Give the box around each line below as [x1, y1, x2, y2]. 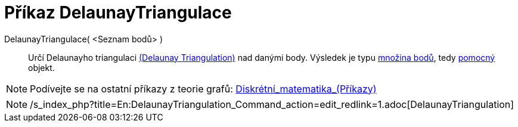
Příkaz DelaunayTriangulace [4, 2, 232, 23]
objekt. [28, 62, 55, 73]
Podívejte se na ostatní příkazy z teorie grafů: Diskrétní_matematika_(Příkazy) [30, 82, 377, 95]
